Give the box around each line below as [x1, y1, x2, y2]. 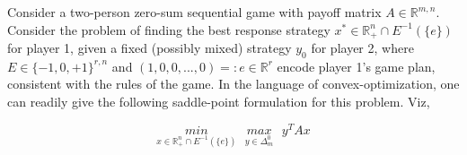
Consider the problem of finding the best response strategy [7, 20, 330, 39]
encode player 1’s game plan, [277, 56, 436, 75]
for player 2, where [311, 39, 414, 57]
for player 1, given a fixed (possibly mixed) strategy [7, 39, 292, 57]
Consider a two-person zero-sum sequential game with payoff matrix [7, 3, 382, 21]
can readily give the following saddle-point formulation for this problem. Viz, [7, 92, 430, 111]
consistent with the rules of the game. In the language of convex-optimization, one [7, 74, 460, 93]
